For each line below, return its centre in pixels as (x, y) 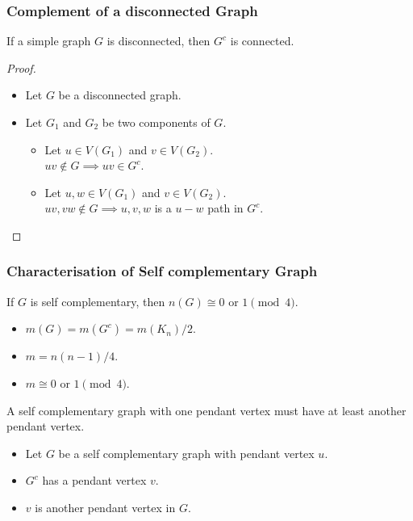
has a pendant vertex (94, 480)
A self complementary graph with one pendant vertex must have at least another (206, 410)
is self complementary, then (98, 301)
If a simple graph (49, 41)
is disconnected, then (159, 41)
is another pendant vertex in (105, 507)
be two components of (156, 122)
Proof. (21, 67)
